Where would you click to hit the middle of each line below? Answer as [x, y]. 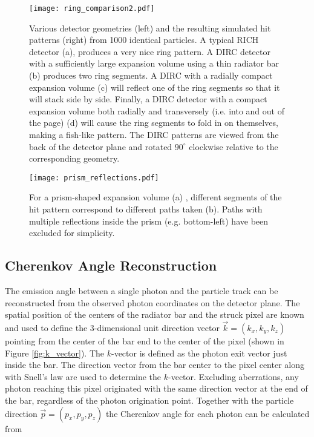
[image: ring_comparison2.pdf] [92, 8]
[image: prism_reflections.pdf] [94, 178]
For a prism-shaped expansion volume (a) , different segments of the [155, 197]
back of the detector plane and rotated [101, 146]
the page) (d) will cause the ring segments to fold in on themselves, [154, 123]
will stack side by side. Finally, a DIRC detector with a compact [148, 99]
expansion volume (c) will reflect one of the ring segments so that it [155, 87]
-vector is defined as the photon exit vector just [199, 353]
